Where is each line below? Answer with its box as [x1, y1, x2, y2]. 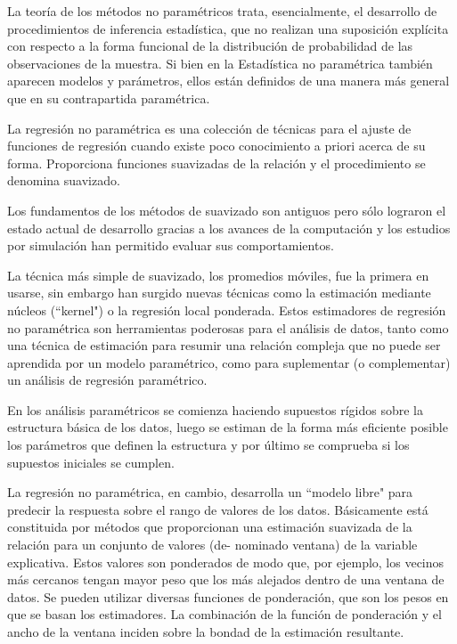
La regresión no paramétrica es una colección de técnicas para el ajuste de [7, 118, 412, 137]
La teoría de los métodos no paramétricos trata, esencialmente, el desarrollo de [7, 2, 437, 20]
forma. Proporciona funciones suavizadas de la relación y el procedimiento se [7, 153, 426, 172]
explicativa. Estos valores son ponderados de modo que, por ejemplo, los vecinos [7, 552, 445, 571]
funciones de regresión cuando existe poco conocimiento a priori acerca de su [7, 136, 426, 155]
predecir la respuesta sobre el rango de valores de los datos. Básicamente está [7, 500, 428, 518]
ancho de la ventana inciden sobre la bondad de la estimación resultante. [7, 623, 404, 640]
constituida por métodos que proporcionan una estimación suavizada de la [7, 518, 412, 536]
